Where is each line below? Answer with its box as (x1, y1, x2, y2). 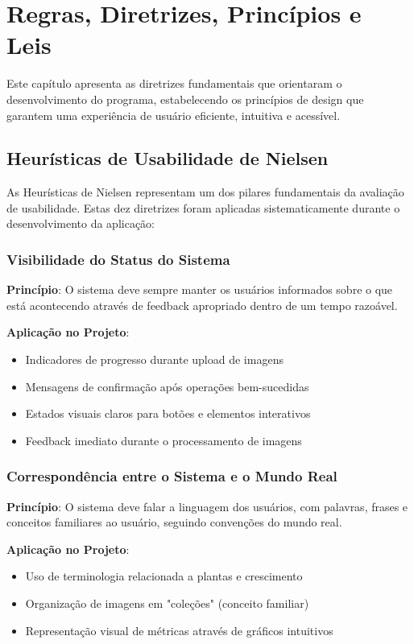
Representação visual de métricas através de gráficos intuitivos (25, 621, 333, 638)
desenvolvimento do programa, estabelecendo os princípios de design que (6, 90, 364, 107)
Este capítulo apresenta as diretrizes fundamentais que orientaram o (6, 75, 342, 92)
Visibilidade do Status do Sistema (6, 250, 230, 269)
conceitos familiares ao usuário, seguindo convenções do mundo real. (6, 514, 342, 530)
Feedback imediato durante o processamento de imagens (25, 431, 302, 448)
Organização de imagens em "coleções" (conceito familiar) (25, 595, 309, 612)
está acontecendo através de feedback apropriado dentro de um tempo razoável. (6, 296, 398, 313)
